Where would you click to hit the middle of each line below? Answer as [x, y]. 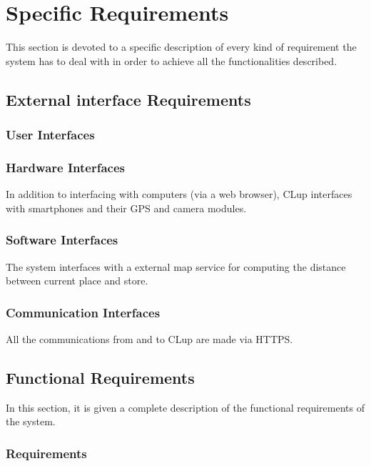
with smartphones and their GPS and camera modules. [126, 208]
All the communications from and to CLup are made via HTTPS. [149, 338]
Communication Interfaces [83, 312]
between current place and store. [77, 281]
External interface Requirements [128, 99]
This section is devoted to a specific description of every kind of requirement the [181, 47]
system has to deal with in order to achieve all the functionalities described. [172, 60]
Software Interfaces [62, 240]
